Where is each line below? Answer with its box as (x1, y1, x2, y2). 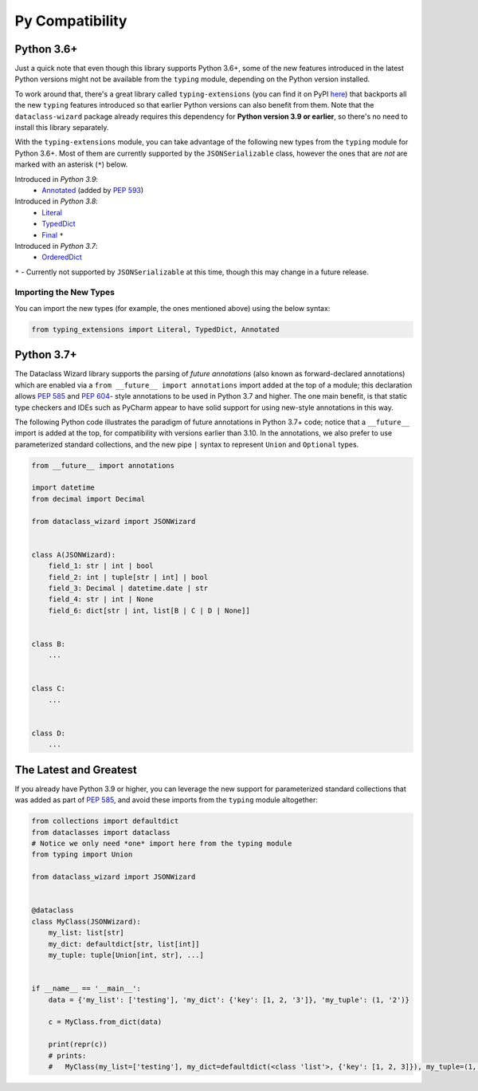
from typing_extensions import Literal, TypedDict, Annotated (31, 325, 280, 334)
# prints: (48, 1051, 87, 1060)
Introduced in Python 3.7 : (14, 241, 98, 250)
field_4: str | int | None (48, 595, 155, 604)
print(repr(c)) (48, 1040, 108, 1049)
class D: (31, 729, 66, 738)
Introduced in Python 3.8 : (14, 196, 99, 207)
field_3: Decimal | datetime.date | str (48, 583, 209, 593)
